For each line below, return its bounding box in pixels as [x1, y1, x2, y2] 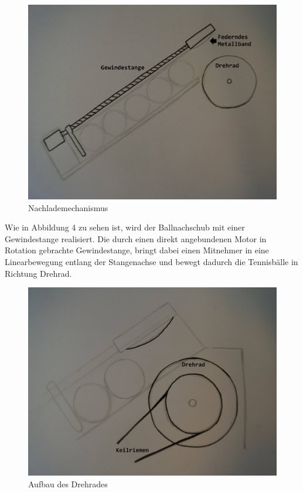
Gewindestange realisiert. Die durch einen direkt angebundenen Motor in [5, 232, 267, 245]
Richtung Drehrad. [5, 267, 72, 279]
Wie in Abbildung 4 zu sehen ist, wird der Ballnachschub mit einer [5, 221, 245, 233]
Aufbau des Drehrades [28, 478, 108, 490]
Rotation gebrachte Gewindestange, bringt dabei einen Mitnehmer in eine [5, 244, 269, 256]
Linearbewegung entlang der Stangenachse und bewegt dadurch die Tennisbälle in [5, 255, 298, 267]
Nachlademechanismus [28, 201, 108, 213]
